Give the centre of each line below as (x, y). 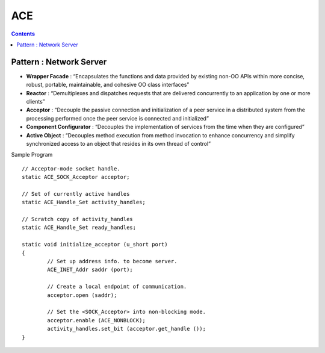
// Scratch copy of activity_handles (78, 219)
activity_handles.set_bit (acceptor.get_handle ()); (126, 329)
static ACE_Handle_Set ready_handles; (79, 228)
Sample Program (32, 155)
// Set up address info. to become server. (112, 261)
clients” (36, 102)
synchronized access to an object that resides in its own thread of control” (118, 143)
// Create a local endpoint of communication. (117, 287)
